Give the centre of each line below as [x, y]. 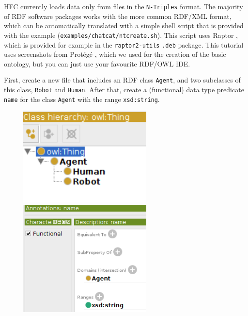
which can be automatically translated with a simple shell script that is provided [124, 25]
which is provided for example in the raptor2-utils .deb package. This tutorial [124, 44]
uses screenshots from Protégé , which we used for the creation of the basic [115, 54]
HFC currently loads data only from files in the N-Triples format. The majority [124, 6]
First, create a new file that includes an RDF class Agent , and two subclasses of [122, 80]
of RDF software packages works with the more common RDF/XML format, [118, 16]
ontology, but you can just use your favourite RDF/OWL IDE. [97, 63]
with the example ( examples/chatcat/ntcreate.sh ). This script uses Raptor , [121, 35]
